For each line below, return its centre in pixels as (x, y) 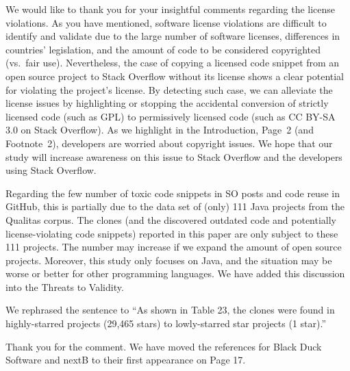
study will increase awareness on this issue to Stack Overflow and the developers (174, 156)
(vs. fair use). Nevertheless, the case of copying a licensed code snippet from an (173, 63)
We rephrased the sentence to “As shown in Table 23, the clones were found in (170, 310)
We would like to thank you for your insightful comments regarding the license (171, 9)
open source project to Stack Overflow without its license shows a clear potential (175, 76)
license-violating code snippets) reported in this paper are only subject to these (172, 233)
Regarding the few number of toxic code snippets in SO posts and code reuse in (173, 193)
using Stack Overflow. (51, 170)
